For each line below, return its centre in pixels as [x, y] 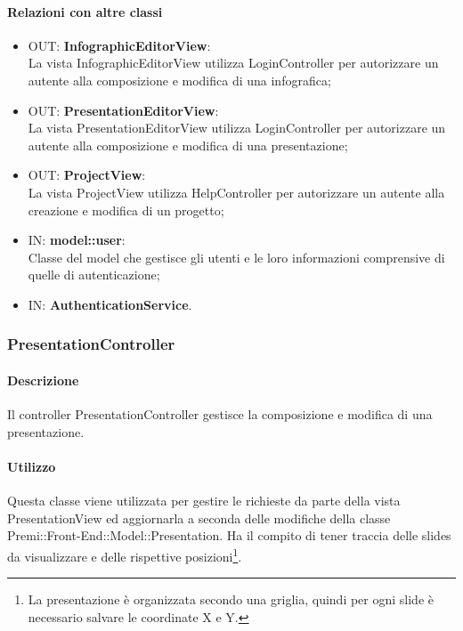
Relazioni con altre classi [85, 11]
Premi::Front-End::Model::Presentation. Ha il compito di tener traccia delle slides [229, 535]
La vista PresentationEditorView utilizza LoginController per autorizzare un [237, 128]
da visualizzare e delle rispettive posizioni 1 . [125, 554]
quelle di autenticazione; [94, 275]
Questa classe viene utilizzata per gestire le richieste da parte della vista [204, 501]
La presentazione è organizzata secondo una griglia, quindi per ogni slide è [231, 599]
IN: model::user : [77, 240]
